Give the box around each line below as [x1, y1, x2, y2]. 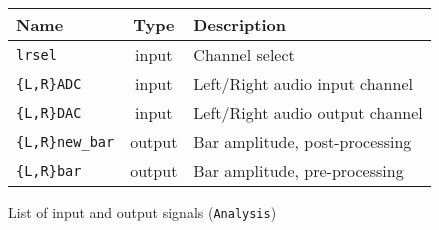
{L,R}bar [16, 162, 82, 179]
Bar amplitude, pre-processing [193, 159, 404, 182]
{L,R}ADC [16, 75, 82, 92]
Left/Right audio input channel [193, 72, 413, 95]
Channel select [193, 43, 295, 66]
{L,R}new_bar [16, 133, 115, 150]
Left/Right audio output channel [193, 101, 423, 124]
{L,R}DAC [16, 104, 82, 121]
